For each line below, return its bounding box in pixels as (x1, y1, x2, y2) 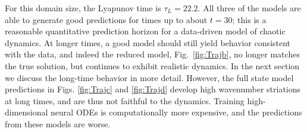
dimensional (5, 106, 48, 118)
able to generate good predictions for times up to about (5, 13, 208, 25)
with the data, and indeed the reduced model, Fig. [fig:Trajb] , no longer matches (5, 48, 300, 60)
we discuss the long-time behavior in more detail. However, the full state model (5, 71, 294, 83)
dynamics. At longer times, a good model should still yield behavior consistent (5, 36, 291, 49)
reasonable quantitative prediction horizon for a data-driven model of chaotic (5, 25, 286, 37)
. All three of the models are (198, 2, 301, 14)
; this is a (232, 13, 267, 25)
